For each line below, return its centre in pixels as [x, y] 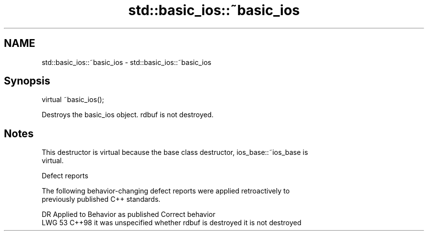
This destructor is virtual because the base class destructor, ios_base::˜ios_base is [175, 152]
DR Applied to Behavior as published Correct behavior [128, 214]
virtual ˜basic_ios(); [73, 100]
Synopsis [27, 81]
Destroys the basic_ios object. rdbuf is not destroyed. [128, 115]
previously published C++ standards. [101, 199]
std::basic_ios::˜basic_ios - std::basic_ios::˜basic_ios [127, 62]
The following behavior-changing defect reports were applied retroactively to [166, 191]
